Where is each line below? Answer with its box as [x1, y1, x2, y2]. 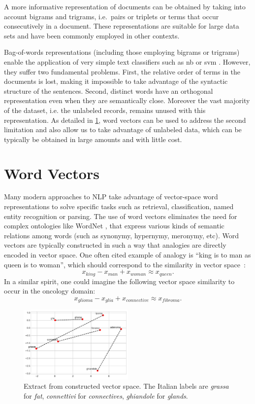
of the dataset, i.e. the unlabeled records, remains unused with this [4, 105, 206, 115]
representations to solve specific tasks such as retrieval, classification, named [4, 201, 234, 212]
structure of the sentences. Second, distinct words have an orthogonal [4, 85, 213, 96]
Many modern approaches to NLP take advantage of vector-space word [4, 191, 218, 202]
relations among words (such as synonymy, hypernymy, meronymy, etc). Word [4, 230, 239, 240]
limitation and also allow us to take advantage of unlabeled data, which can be [4, 124, 242, 135]
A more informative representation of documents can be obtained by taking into [4, 1, 246, 11]
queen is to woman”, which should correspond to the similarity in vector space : [4, 259, 246, 269]
